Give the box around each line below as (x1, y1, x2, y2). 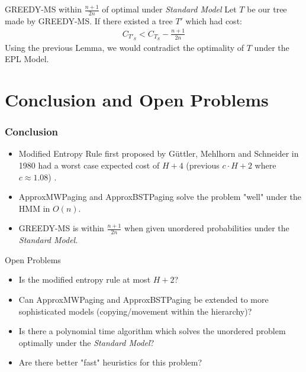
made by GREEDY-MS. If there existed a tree (5, 14, 173, 27)
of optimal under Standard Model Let (102, 3, 237, 15)
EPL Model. (5, 53, 49, 65)
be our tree (247, 3, 287, 15)
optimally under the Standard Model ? (18, 336, 154, 348)
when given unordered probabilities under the (124, 222, 289, 234)
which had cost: (185, 14, 242, 27)
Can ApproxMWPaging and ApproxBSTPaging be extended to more (18, 293, 269, 305)
